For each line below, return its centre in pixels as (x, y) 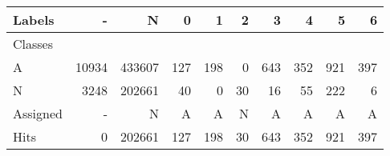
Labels (34, 20)
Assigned (38, 113)
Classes (33, 44)
